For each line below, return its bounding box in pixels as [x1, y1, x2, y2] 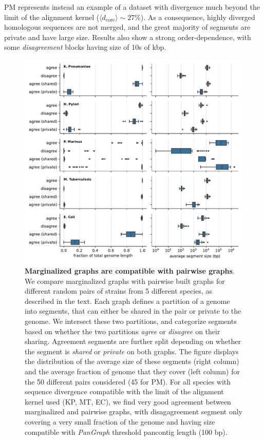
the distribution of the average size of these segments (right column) [25, 356, 239, 367]
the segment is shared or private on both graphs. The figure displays [25, 346, 239, 356]
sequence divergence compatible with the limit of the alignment [25, 386, 224, 397]
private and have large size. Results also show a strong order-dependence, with [4, 31, 251, 42]
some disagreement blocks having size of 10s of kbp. [4, 42, 166, 52]
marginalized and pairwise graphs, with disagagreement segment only [25, 406, 242, 417]
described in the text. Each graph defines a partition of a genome [25, 295, 230, 306]
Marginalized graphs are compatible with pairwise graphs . [25, 265, 235, 276]
